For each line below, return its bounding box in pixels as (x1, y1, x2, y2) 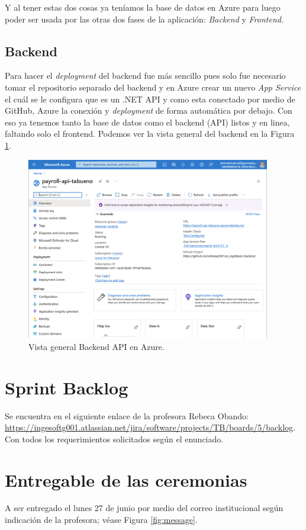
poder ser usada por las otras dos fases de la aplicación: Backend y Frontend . (5, 12, 284, 25)
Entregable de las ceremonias (5, 467, 247, 492)
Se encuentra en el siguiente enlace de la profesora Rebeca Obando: (5, 409, 249, 422)
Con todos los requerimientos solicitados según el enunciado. (5, 432, 224, 445)
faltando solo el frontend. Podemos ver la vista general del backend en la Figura (5, 127, 295, 140)
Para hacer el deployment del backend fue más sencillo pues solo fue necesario (5, 69, 286, 82)
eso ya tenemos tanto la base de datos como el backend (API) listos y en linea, (5, 115, 290, 128)
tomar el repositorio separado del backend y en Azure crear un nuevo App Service (5, 81, 301, 93)
